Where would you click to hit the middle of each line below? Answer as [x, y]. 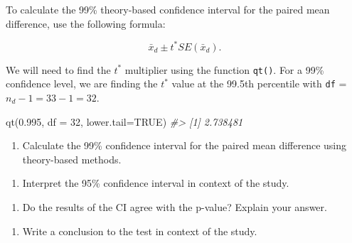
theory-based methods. [72, 159]
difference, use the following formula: [86, 23]
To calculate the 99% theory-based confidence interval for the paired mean [168, 9]
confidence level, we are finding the [82, 83]
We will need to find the [58, 69]
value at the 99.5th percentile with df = [259, 83]
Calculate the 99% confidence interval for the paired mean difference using [185, 145]
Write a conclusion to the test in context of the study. [140, 231]
